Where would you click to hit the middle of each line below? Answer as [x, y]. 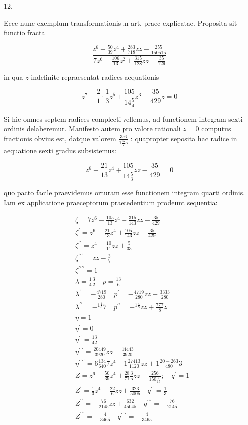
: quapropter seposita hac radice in [184, 138]
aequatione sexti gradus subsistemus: [60, 150]
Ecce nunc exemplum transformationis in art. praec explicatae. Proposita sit [121, 23]
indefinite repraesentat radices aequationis [95, 77]
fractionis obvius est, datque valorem [60, 138]
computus [216, 128]
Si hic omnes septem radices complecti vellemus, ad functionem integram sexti [123, 118]
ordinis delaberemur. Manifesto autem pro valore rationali [92, 128]
